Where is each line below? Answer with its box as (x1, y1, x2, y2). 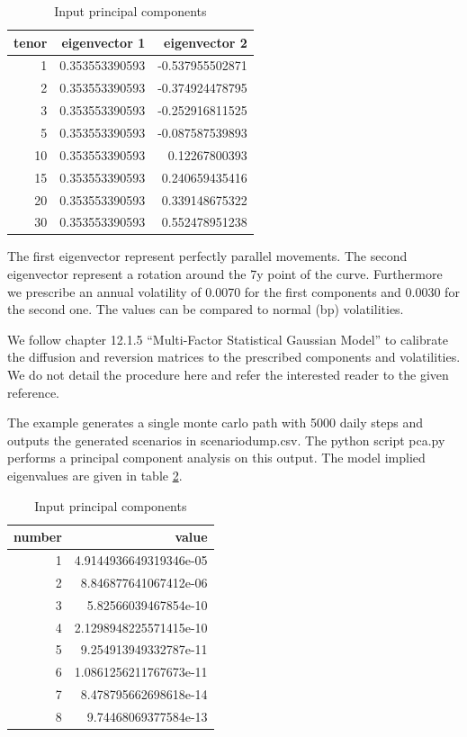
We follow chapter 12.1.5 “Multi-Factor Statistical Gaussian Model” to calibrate (7, 329, 448, 348)
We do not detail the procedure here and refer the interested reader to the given (7, 365, 449, 383)
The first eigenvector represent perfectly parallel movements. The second (7, 247, 408, 265)
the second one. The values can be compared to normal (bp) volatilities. (7, 300, 404, 319)
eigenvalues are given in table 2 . (7, 465, 183, 484)
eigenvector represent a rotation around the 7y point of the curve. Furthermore (7, 265, 443, 283)
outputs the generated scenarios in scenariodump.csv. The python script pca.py (7, 430, 445, 449)
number (13, 527, 62, 546)
